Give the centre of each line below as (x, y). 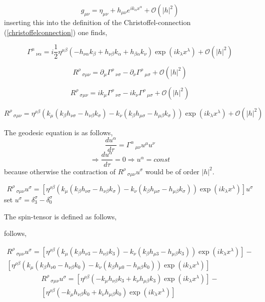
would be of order (172, 171)
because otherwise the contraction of (60, 171)
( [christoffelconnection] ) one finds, (56, 32)
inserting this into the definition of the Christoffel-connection (97, 22)
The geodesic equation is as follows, (58, 132)
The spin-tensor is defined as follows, (60, 216)
